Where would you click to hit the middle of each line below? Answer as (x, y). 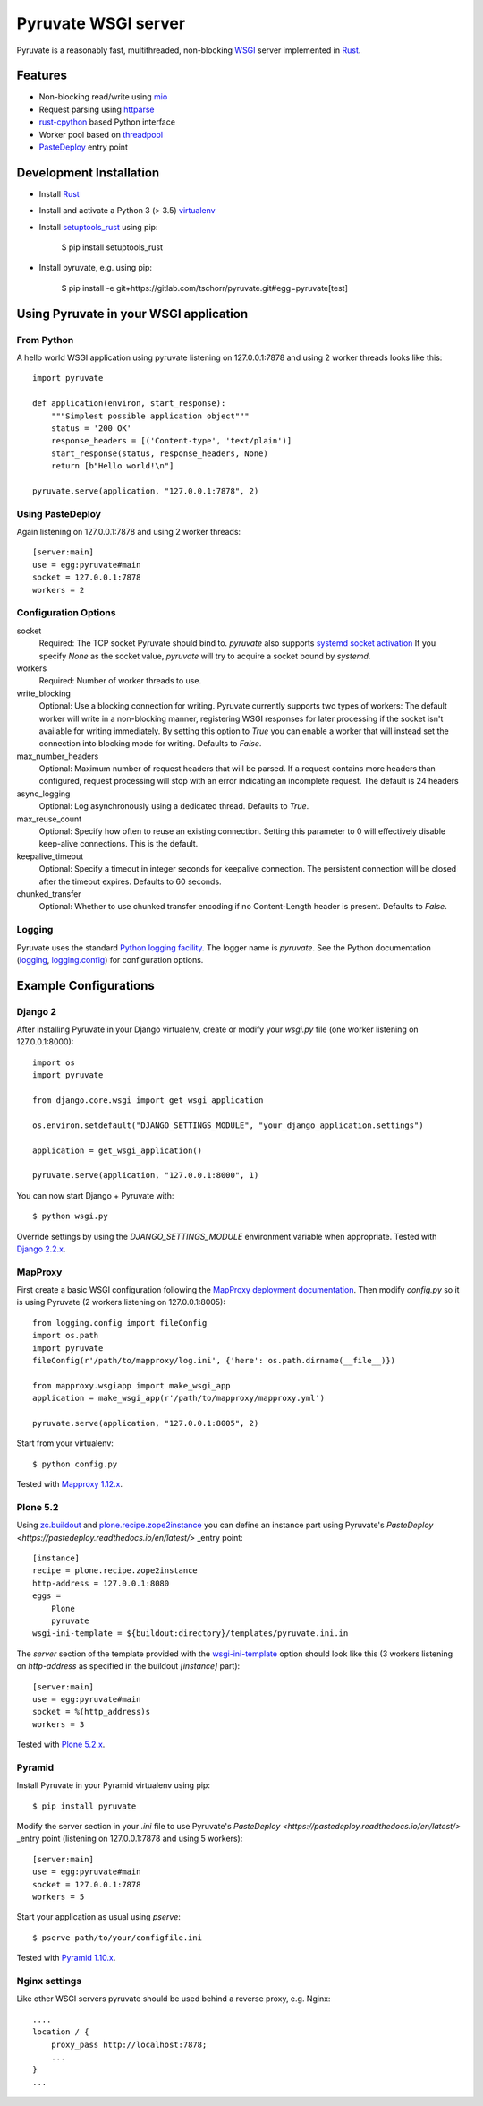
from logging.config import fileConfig (120, 1323)
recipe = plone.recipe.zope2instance (115, 1571)
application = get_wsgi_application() (118, 1150)
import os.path (66, 1336)
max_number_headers (58, 756)
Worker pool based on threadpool (101, 134)
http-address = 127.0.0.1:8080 (101, 1583)
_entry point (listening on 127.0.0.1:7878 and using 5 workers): (130, 1839)
